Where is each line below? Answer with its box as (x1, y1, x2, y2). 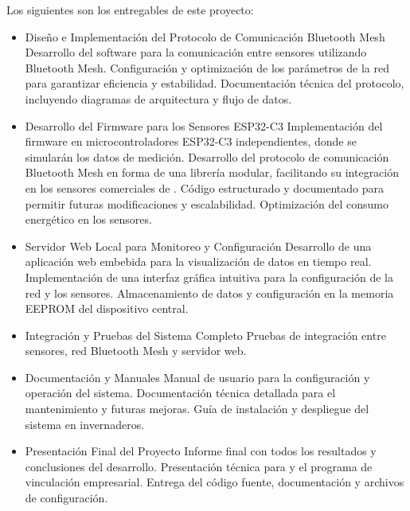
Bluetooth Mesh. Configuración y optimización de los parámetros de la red (25, 59, 389, 76)
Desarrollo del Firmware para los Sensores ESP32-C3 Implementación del (25, 117, 383, 134)
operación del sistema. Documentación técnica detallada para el (25, 384, 336, 401)
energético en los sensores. (25, 211, 152, 228)
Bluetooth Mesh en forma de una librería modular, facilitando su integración (25, 164, 400, 181)
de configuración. (25, 490, 108, 506)
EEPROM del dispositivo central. (25, 300, 189, 317)
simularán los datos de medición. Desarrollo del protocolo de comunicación (25, 148, 389, 165)
